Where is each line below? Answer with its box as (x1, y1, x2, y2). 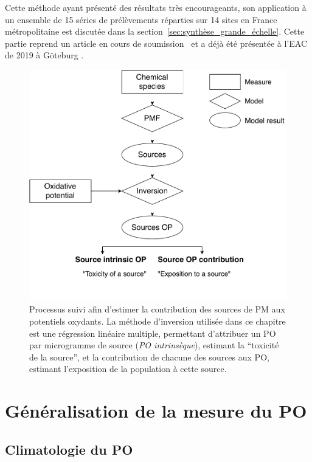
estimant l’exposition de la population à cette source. (29, 362, 227, 375)
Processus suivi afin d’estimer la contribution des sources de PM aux (29, 303, 285, 315)
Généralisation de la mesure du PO (5, 398, 307, 423)
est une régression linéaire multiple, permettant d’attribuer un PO (29, 326, 276, 339)
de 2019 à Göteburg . (5, 49, 84, 61)
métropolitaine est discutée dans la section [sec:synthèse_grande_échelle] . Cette (5, 25, 305, 38)
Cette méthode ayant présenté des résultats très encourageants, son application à (5, 1, 307, 13)
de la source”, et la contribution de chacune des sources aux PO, (29, 350, 269, 363)
